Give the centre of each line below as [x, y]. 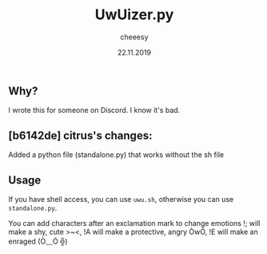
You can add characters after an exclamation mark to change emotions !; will [134, 223]
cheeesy [134, 37]
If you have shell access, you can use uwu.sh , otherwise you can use [121, 199]
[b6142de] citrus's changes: [80, 135]
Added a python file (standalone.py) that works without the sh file [116, 155]
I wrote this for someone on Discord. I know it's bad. [94, 111]
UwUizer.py [134, 15]
